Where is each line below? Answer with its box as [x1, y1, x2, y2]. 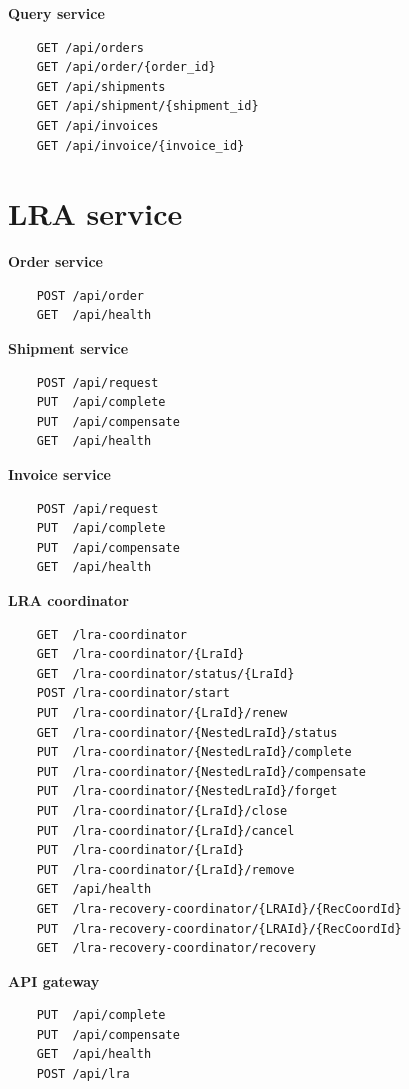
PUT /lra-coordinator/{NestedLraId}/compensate [36, 764, 366, 779]
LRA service [8, 193, 183, 234]
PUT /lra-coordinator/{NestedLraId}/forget [36, 784, 338, 799]
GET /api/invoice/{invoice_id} [36, 138, 245, 153]
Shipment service [8, 338, 129, 359]
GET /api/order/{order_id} [36, 60, 216, 75]
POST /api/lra [36, 1067, 130, 1082]
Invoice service [8, 464, 111, 485]
